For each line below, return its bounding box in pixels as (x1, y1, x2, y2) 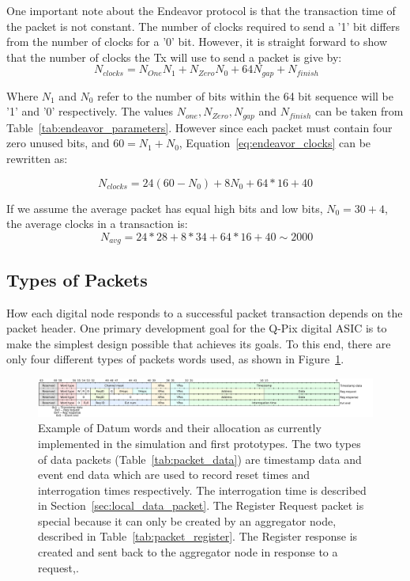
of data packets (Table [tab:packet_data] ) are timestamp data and (38, 450, 362, 467)
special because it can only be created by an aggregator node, (38, 512, 337, 529)
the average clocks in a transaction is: (6, 215, 188, 232)
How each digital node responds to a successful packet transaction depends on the (6, 304, 403, 321)
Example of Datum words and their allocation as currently (38, 420, 322, 436)
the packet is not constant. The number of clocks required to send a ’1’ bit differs (6, 17, 400, 34)
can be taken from (315, 103, 404, 120)
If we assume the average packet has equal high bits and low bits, (6, 199, 323, 216)
